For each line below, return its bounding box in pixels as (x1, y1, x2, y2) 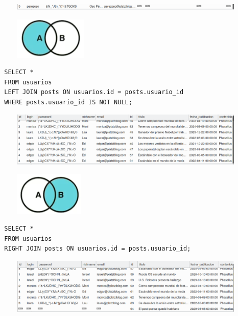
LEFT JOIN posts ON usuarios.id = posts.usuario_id (4, 88, 184, 96)
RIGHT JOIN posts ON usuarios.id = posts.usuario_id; (4, 245, 191, 253)
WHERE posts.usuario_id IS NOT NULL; (4, 98, 132, 106)
